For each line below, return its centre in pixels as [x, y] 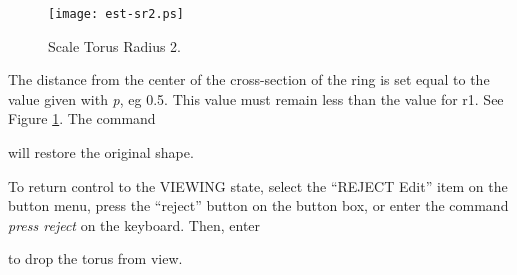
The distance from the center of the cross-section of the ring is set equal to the [249, 79]
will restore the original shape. [101, 152]
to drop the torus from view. [95, 258]
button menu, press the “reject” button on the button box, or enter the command [258, 205]
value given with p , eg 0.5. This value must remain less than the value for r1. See [256, 98]
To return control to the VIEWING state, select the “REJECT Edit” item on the [258, 185]
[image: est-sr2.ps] [116, 14]
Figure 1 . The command [82, 118]
